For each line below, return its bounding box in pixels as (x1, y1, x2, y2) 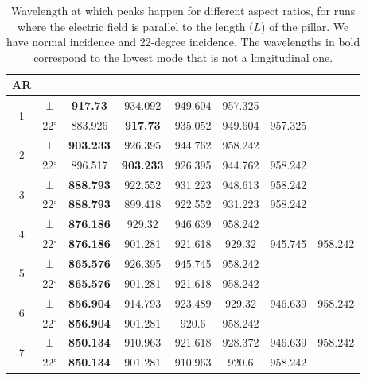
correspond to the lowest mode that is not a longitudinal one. (33, 48, 333, 65)
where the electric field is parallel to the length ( (18, 17, 254, 34)
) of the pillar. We (261, 17, 349, 34)
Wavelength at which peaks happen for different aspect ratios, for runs (11, 2, 356, 18)
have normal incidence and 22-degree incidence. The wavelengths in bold (6, 33, 360, 50)
